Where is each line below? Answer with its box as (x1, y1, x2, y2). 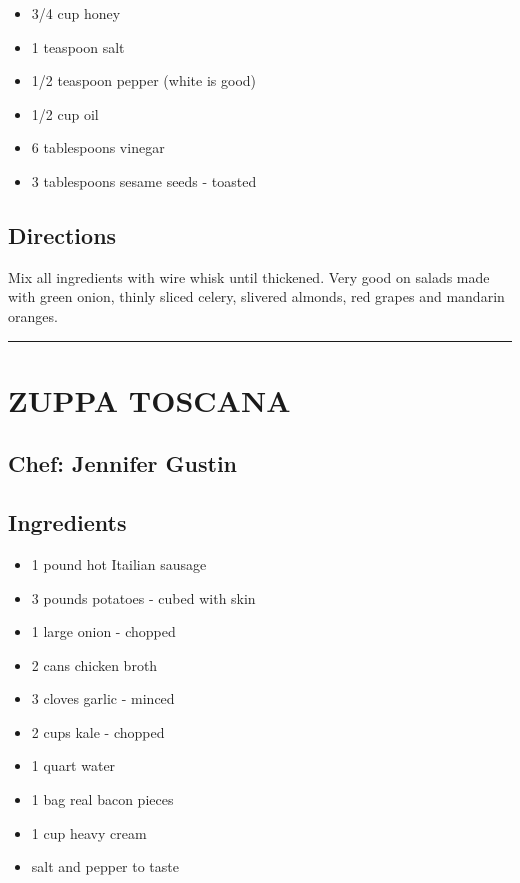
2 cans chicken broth (31, 654, 158, 675)
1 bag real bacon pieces (31, 789, 174, 810)
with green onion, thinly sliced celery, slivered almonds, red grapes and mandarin (8, 286, 505, 307)
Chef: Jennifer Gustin (8, 448, 238, 479)
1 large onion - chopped (31, 621, 176, 642)
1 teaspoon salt (31, 36, 125, 57)
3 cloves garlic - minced (31, 688, 175, 709)
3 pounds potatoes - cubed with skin (31, 587, 256, 608)
